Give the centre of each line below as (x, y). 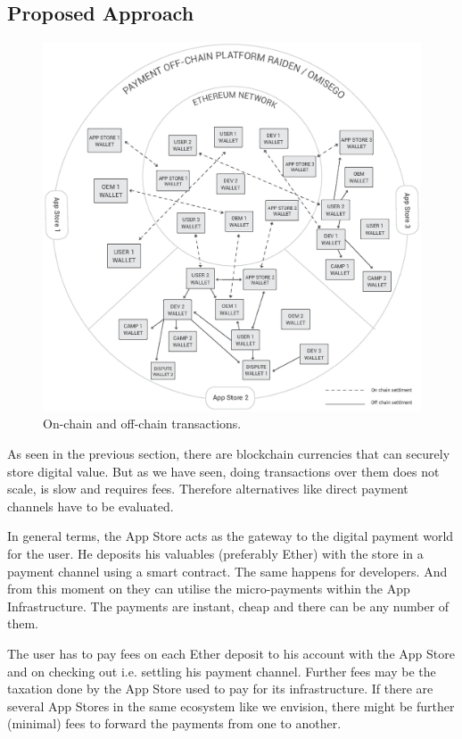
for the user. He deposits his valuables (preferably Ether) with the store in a (215, 553)
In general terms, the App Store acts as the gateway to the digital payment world (231, 536)
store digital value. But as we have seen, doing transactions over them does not (223, 471)
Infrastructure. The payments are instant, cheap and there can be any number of (228, 606)
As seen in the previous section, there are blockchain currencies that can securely (229, 454)
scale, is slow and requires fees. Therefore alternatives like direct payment (208, 489)
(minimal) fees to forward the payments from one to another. (174, 723)
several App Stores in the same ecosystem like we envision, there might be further (231, 706)
